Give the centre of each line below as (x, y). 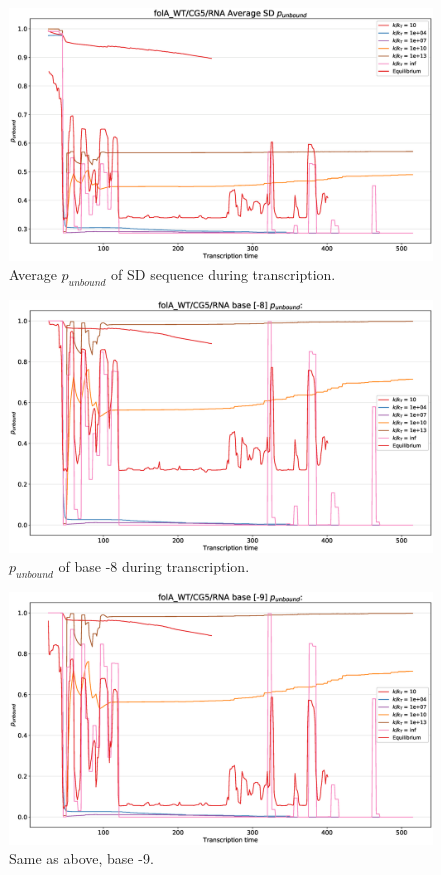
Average (33, 274)
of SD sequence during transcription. (223, 274)
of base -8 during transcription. (154, 566)
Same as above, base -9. (81, 858)
